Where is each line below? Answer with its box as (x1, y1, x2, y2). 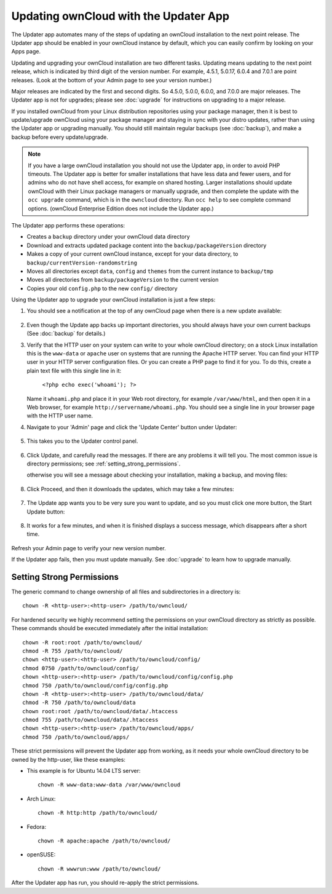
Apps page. (11, 48, 41, 55)
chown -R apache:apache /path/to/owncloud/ (38, 837, 171, 844)
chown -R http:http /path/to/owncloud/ (38, 809, 158, 817)
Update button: (26, 508, 65, 515)
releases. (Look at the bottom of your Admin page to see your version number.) (11, 76, 212, 84)
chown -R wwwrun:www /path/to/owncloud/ (38, 865, 161, 872)
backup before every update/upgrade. (11, 133, 109, 141)
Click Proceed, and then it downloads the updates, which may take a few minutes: (26, 485, 235, 492)
